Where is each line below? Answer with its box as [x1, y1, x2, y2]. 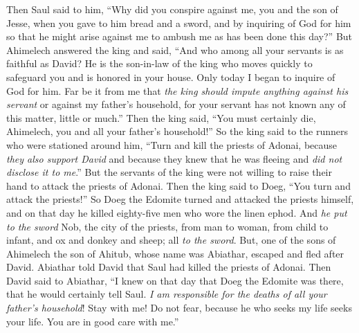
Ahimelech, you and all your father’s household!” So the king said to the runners [6, 124, 349, 138]
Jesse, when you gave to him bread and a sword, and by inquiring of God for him [6, 15, 351, 30]
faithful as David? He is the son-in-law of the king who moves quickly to [6, 56, 313, 71]
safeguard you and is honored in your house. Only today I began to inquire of [6, 69, 335, 84]
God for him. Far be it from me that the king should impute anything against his [6, 83, 349, 98]
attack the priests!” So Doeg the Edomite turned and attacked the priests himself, [6, 192, 354, 206]
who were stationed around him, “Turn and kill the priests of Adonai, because [6, 137, 338, 152]
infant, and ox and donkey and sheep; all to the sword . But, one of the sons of [6, 233, 336, 247]
